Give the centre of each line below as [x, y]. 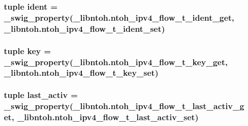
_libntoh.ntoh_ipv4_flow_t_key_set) [81, 73]
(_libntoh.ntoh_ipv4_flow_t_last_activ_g [157, 106]
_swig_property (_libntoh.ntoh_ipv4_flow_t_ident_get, [119, 17]
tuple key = [28, 50]
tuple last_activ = [41, 95]
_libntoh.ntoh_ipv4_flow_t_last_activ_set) [108, 117]
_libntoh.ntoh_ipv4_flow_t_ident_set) [85, 28]
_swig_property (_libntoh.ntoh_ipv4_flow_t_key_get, [116, 62]
